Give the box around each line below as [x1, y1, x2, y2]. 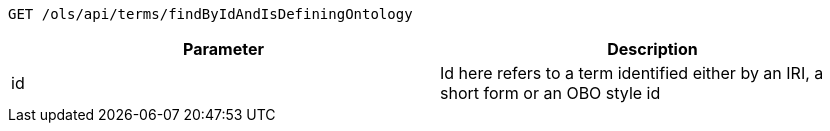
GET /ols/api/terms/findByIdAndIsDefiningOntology [8, 6, 413, 22]
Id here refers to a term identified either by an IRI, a [440, 63, 824, 83]
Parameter [183, 39, 264, 59]
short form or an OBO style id [440, 83, 661, 103]
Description [607, 39, 698, 59]
